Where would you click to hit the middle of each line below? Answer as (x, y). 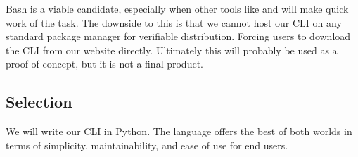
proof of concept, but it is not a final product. (104, 64)
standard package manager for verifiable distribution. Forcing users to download (178, 36)
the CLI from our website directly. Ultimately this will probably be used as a (172, 50)
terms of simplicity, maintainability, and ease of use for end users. (147, 145)
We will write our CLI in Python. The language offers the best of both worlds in (179, 131)
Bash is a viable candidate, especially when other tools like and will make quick (177, 8)
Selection (39, 102)
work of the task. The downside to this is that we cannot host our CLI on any (174, 22)
